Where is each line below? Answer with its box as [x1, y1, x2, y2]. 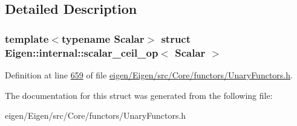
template [5, 31, 49, 46]
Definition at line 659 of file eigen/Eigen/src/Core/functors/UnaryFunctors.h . [5, 68, 293, 81]
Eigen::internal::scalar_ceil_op [5, 45, 158, 60]
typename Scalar [61, 31, 145, 46]
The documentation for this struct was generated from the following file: [5, 89, 273, 101]
